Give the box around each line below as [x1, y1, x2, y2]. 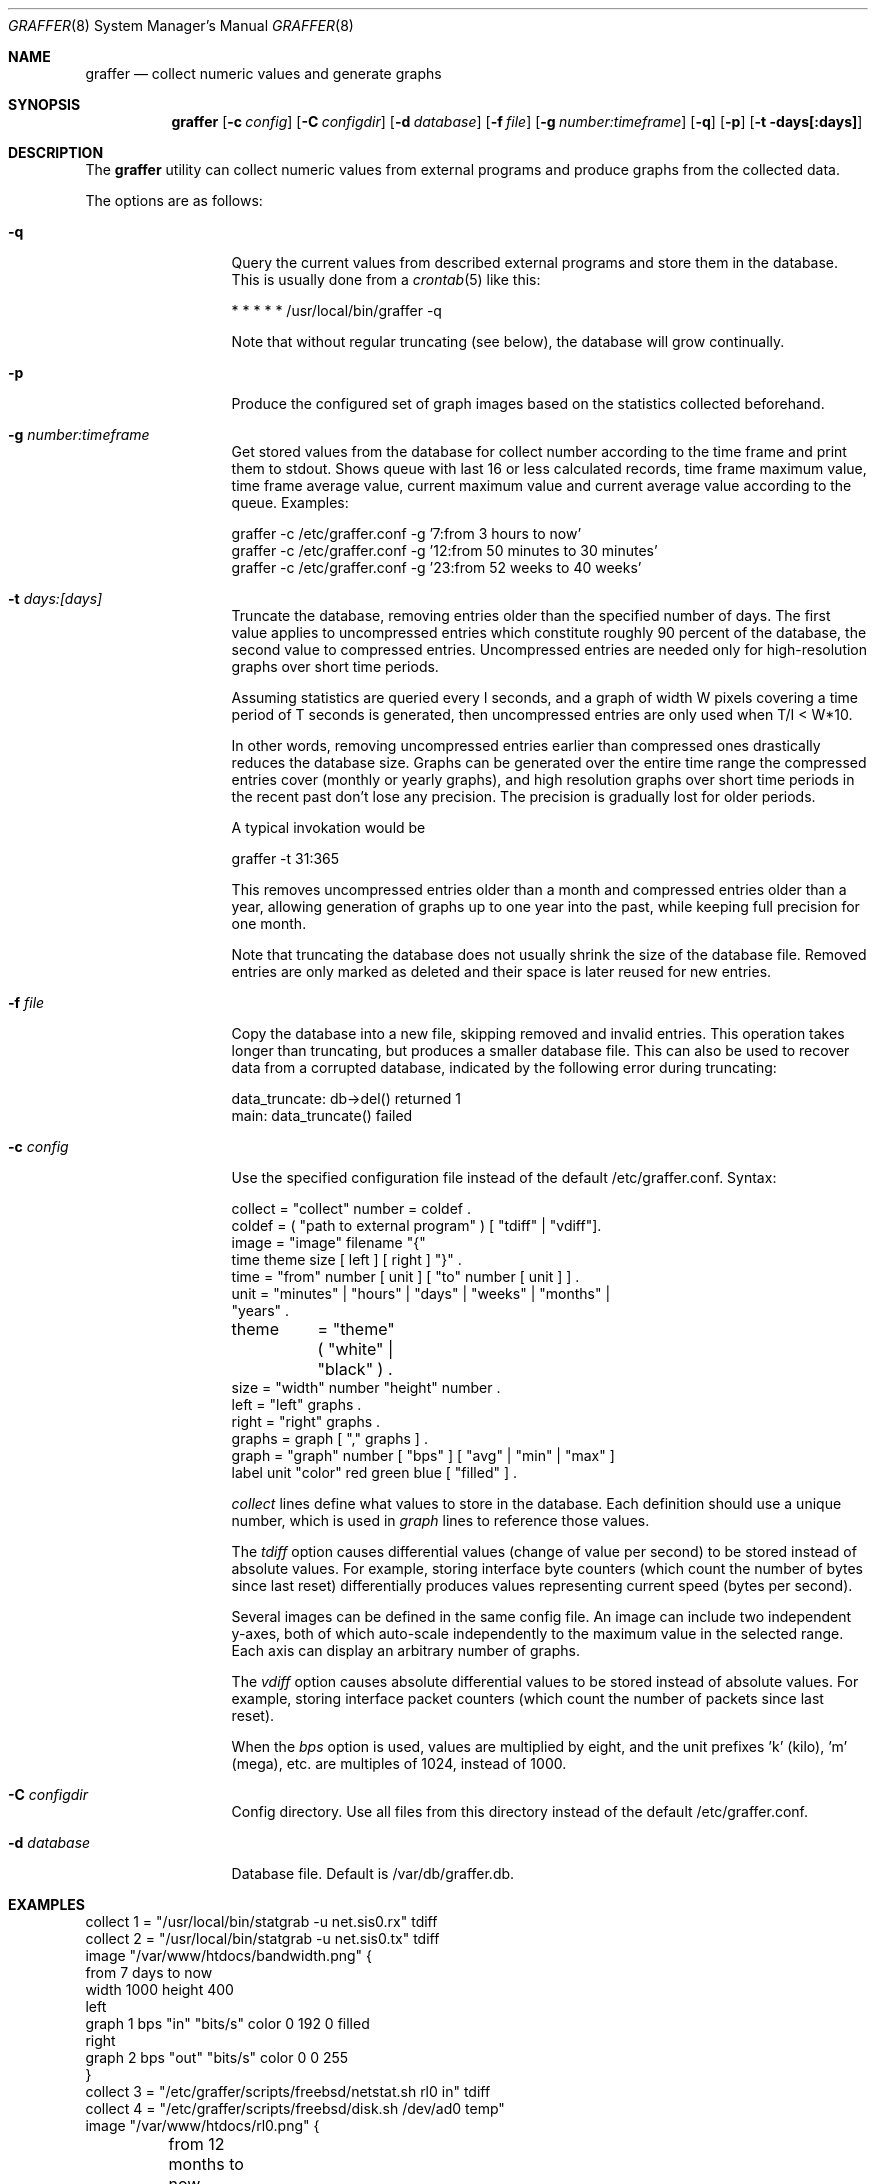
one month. [231, 915, 307, 932]
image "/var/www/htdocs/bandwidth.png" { [85, 1947, 372, 1964]
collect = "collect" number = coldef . [231, 1200, 471, 1217]
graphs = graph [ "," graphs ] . [231, 1430, 428, 1447]
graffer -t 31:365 [231, 850, 340, 867]
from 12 [168, 2134, 225, 2154]
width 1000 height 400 [85, 1981, 234, 1998]
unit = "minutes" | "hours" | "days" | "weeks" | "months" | [231, 1285, 611, 1302]
